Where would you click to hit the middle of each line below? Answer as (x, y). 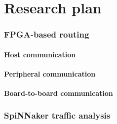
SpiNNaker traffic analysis (57, 115)
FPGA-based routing (47, 34)
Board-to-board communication (58, 93)
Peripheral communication (50, 74)
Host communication (40, 54)
